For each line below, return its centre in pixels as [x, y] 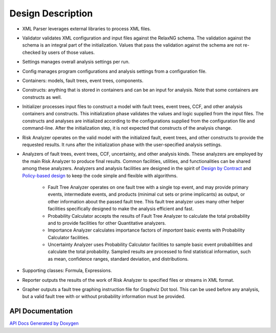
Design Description [51, 13]
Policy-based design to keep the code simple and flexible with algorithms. [100, 175]
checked [31, 52]
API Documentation [41, 311]
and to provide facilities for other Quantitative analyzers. [107, 223]
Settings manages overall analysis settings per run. [76, 62]
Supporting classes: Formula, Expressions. [67, 270]
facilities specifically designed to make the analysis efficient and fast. [121, 209]
